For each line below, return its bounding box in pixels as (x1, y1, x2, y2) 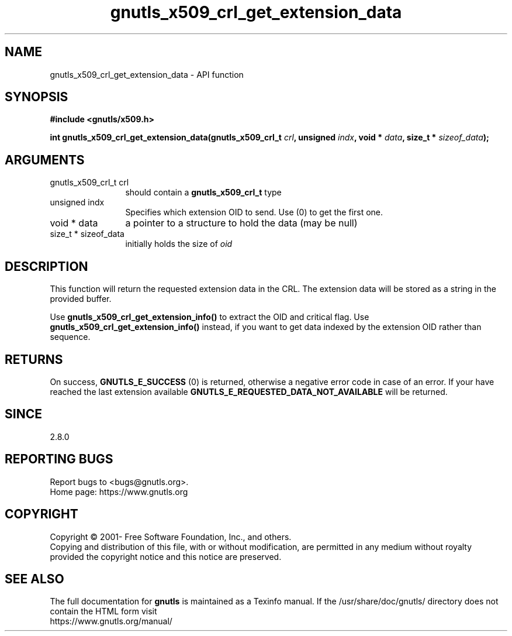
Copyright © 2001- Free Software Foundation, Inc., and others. (50, 531, 292, 542)
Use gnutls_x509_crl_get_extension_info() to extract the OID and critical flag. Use (50, 312, 369, 322)
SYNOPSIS (5, 90, 68, 105)
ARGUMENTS (5, 152, 85, 167)
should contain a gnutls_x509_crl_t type (125, 187, 282, 198)
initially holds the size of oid (125, 239, 233, 249)
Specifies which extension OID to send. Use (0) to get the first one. (125, 207, 383, 218)
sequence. (50, 332, 91, 342)
